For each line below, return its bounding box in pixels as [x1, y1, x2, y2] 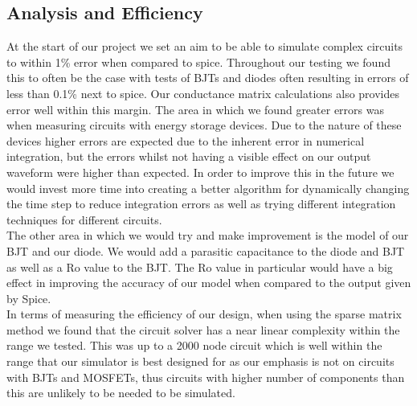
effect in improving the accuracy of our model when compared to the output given [6, 274, 411, 291]
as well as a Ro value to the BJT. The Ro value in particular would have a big [6, 258, 393, 275]
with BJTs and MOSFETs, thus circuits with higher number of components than [6, 368, 405, 385]
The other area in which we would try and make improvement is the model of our [6, 227, 409, 244]
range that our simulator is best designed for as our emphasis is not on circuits [6, 353, 395, 370]
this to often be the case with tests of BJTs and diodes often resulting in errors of [6, 69, 409, 86]
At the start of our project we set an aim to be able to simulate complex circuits [6, 38, 403, 55]
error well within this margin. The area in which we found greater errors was [6, 100, 384, 117]
